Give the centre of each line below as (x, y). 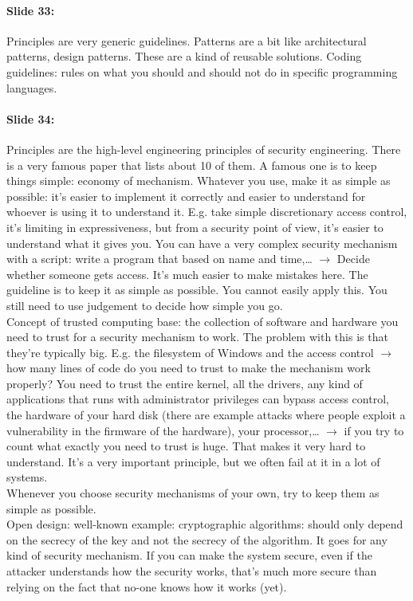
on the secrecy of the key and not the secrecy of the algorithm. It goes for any (197, 539)
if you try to (374, 430)
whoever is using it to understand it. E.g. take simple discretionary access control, (207, 212)
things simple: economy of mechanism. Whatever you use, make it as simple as (199, 181)
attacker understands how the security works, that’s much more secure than (192, 571)
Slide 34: (31, 118)
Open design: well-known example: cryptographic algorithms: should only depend (205, 524)
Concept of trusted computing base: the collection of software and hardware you (203, 321)
